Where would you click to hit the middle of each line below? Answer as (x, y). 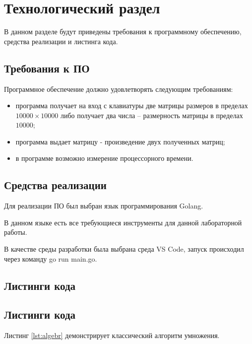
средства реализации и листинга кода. (61, 41)
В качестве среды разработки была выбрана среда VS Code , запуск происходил (124, 249)
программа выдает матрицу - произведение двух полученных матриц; (120, 141)
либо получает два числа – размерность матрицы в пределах (152, 115)
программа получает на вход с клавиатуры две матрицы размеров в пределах (132, 105)
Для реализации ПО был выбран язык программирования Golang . (104, 206)
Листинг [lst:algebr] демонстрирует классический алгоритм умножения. (112, 335)
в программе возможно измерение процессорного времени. (104, 158)
